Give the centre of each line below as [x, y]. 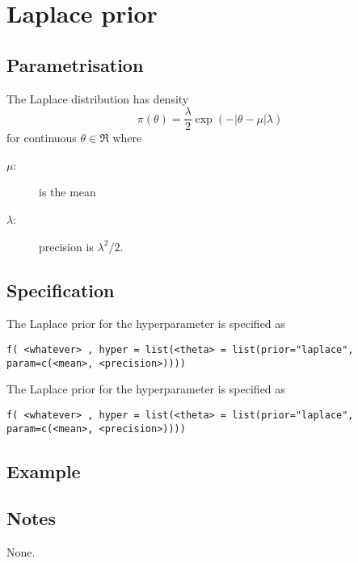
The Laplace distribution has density [98, 98]
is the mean [67, 192]
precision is [66, 246]
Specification [61, 290]
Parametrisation [75, 64]
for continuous [42, 138]
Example [44, 471]
